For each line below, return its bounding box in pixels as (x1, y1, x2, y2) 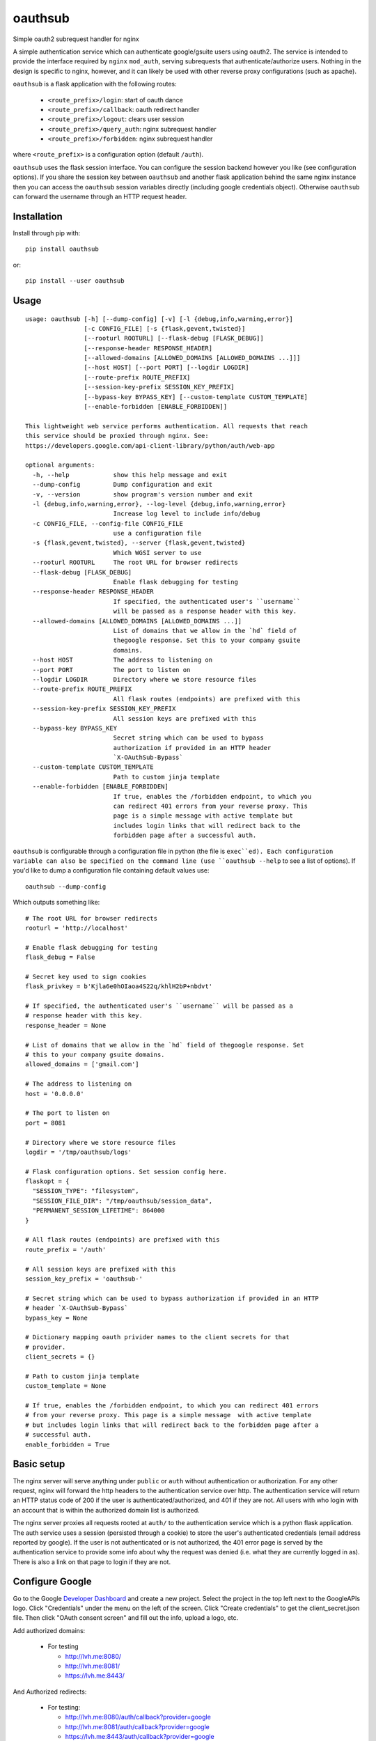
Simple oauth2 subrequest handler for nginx (13, 35, 139, 43)
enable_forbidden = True (25, 1440, 110, 1449)
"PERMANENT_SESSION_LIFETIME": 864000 (32, 1207, 165, 1215)
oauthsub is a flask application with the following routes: (13, 80, 177, 88)
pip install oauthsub (25, 245, 99, 253)
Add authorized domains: (13, 1626, 86, 1634)
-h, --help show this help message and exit (32, 471, 228, 478)
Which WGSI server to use (113, 549, 202, 556)
